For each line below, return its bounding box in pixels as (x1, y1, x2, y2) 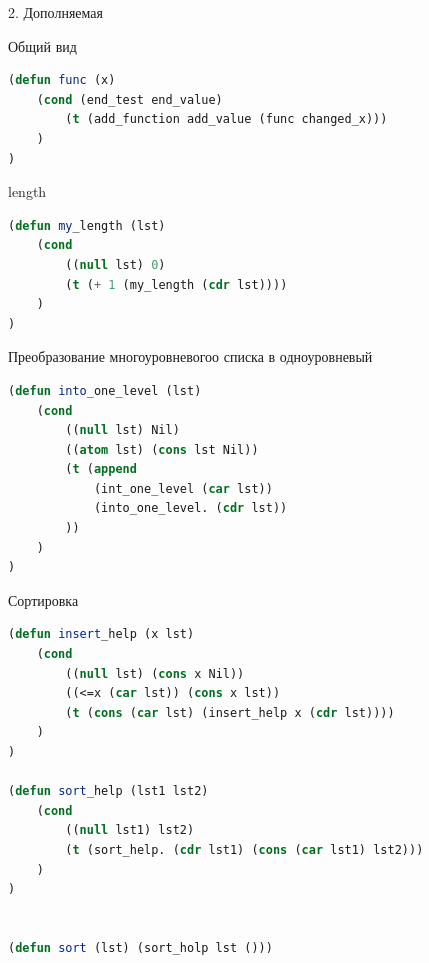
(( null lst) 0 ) (65, 257, 166, 272)
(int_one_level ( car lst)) (93, 481, 273, 496)
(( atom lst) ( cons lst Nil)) (65, 442, 259, 457)
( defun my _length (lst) (8, 218, 166, 233)
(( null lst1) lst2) (65, 823, 195, 838)
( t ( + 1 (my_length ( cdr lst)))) (65, 277, 288, 292)
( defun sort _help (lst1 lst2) (8, 784, 209, 799)
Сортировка (8, 589, 79, 610)
